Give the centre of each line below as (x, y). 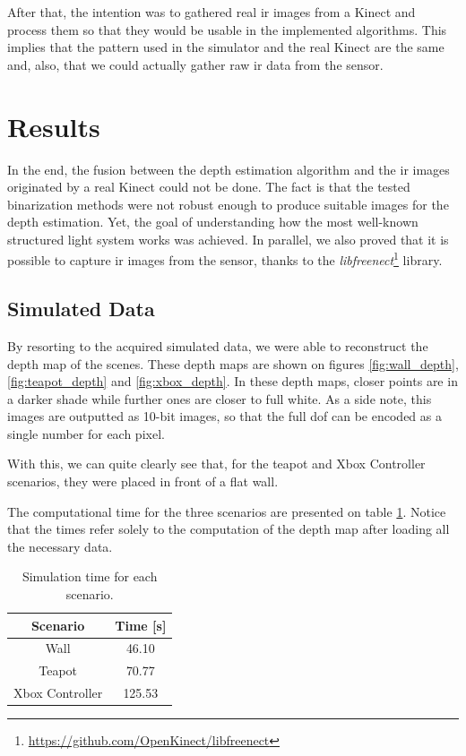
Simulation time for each (90, 576)
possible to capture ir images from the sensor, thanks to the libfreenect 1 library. (225, 259)
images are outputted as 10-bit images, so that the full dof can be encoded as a (224, 416)
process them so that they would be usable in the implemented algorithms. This (227, 29)
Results (54, 126)
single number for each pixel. (86, 433)
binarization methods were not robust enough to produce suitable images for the (228, 204)
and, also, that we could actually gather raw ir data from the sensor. (195, 64)
